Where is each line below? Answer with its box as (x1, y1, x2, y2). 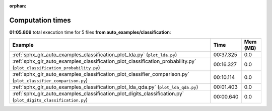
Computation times (9, 16, 71, 25)
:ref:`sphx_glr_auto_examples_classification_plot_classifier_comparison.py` (12, 71, 190, 78)
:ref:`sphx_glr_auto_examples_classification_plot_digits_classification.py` (12, 90, 184, 97)
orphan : (9, 3, 27, 9)
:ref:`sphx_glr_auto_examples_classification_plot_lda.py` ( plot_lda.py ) (12, 51, 177, 58)
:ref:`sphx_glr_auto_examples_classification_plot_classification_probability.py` (12, 58, 196, 65)
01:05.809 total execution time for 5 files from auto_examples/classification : (9, 29, 171, 35)
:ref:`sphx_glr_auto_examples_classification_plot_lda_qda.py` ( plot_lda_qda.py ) (12, 83, 198, 90)
